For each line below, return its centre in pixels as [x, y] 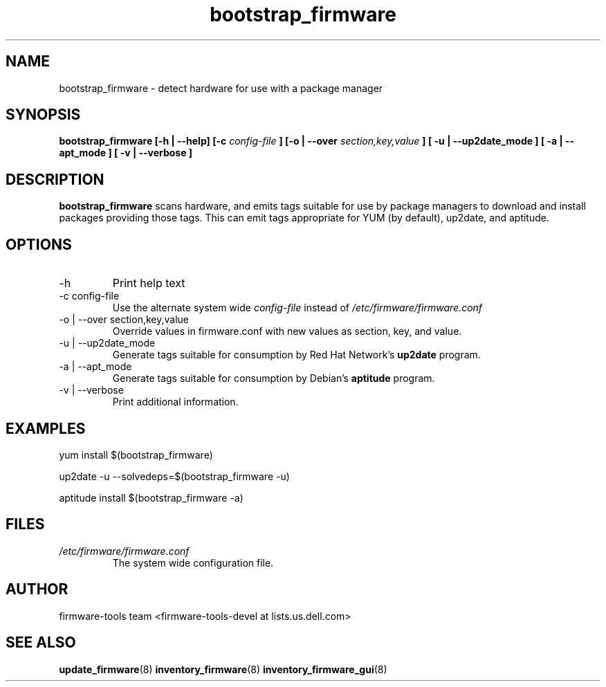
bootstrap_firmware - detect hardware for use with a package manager [221, 88]
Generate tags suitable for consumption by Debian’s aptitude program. [274, 378]
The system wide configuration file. [193, 562]
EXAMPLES [46, 428]
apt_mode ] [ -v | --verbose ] [126, 153]
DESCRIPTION [55, 179]
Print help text [149, 283]
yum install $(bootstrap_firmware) [136, 455]
